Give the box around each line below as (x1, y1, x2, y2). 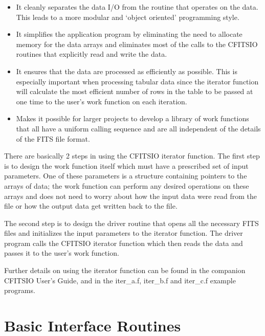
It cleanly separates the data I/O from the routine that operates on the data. (16, 2, 258, 12)
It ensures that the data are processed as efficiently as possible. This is (16, 65, 237, 76)
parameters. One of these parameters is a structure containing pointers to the (4, 170, 247, 181)
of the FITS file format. (16, 133, 90, 144)
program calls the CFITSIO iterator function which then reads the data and (4, 237, 243, 248)
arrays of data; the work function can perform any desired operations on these (4, 180, 249, 191)
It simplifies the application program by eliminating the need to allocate (16, 29, 242, 39)
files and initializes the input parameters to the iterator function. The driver (4, 228, 243, 238)
